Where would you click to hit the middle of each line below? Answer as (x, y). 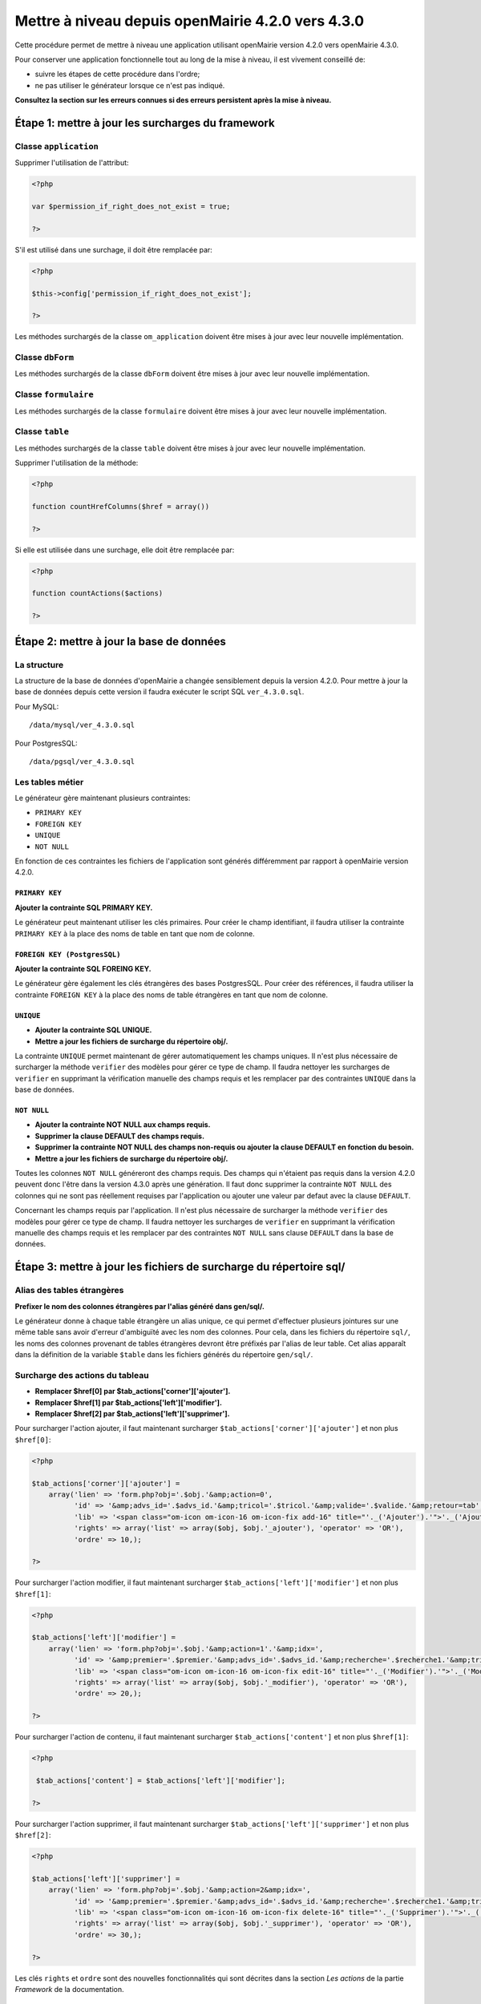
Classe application (57, 146)
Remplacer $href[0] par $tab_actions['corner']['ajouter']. (133, 1392)
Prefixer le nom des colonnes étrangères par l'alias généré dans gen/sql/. (139, 1306)
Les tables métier (49, 782)
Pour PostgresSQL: (46, 743)
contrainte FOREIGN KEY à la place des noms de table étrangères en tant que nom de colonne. (172, 995)
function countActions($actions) (97, 594)
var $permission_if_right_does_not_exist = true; (131, 207)
